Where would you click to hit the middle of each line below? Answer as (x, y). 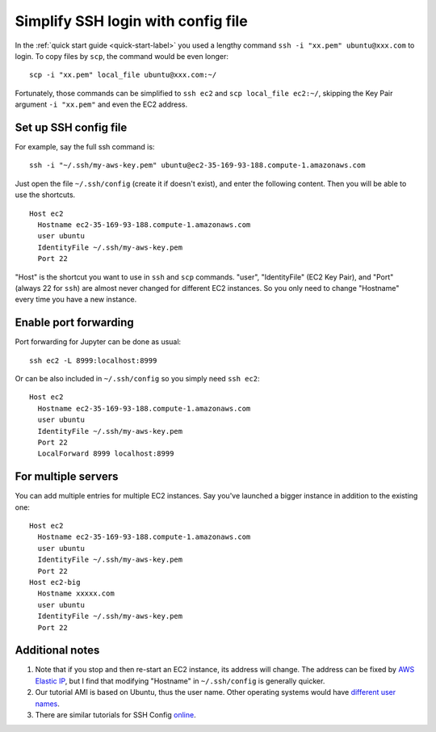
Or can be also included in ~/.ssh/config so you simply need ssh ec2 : (137, 379)
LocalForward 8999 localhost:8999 (106, 454)
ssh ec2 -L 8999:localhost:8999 (93, 360)
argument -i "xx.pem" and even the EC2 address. (101, 104)
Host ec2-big (55, 582)
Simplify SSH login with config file (131, 21)
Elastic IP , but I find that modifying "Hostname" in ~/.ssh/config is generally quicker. (180, 681)
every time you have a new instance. (76, 300)
